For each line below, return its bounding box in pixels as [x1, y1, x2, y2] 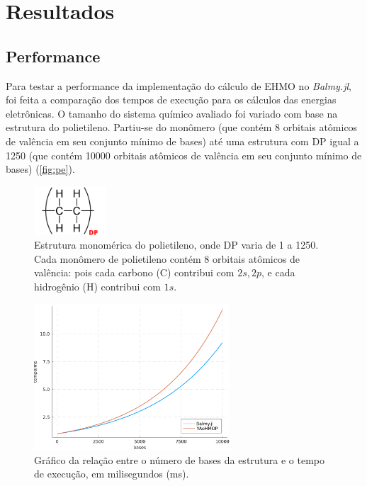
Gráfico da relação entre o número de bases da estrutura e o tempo [34, 452, 325, 467]
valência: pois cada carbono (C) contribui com [34, 265, 235, 280]
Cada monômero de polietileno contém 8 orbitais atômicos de [34, 251, 300, 266]
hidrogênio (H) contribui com [34, 278, 161, 293]
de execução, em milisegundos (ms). [34, 466, 189, 481]
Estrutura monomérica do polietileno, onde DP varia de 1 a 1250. [34, 237, 319, 252]
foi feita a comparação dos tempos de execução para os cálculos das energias [6, 92, 337, 107]
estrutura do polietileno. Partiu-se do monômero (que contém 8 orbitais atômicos [6, 120, 358, 135]
